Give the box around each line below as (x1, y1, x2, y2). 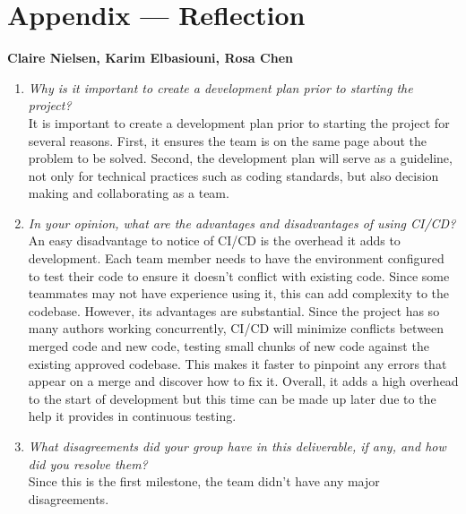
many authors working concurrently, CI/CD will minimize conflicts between (28, 319, 444, 338)
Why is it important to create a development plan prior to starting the (28, 78, 413, 97)
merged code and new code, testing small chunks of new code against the (28, 337, 429, 356)
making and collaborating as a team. (28, 184, 229, 202)
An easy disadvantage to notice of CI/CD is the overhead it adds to (28, 231, 401, 250)
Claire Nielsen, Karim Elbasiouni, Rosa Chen (7, 48, 293, 67)
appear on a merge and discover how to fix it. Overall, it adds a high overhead (28, 372, 459, 390)
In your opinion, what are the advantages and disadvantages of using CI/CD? (28, 213, 456, 232)
